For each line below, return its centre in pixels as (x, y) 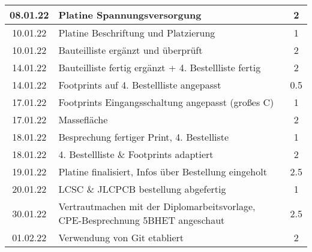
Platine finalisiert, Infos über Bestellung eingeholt (163, 171)
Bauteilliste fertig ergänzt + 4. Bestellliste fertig (160, 67)
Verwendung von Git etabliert (121, 237)
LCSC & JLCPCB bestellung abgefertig (142, 189)
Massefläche (83, 119)
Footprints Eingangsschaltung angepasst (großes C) (166, 102)
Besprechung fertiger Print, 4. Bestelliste (144, 137)
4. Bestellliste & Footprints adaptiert (136, 154)
